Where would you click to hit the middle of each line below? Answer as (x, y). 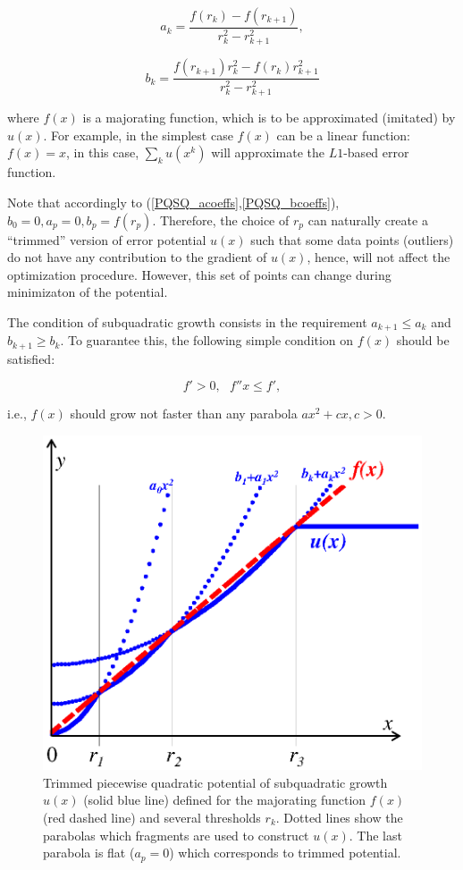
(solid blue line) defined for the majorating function (225, 800)
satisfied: (31, 358)
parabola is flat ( (89, 853)
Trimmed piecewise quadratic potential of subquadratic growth (215, 782)
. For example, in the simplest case (138, 135)
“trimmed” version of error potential (107, 239)
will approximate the (268, 152)
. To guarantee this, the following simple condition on (207, 340)
